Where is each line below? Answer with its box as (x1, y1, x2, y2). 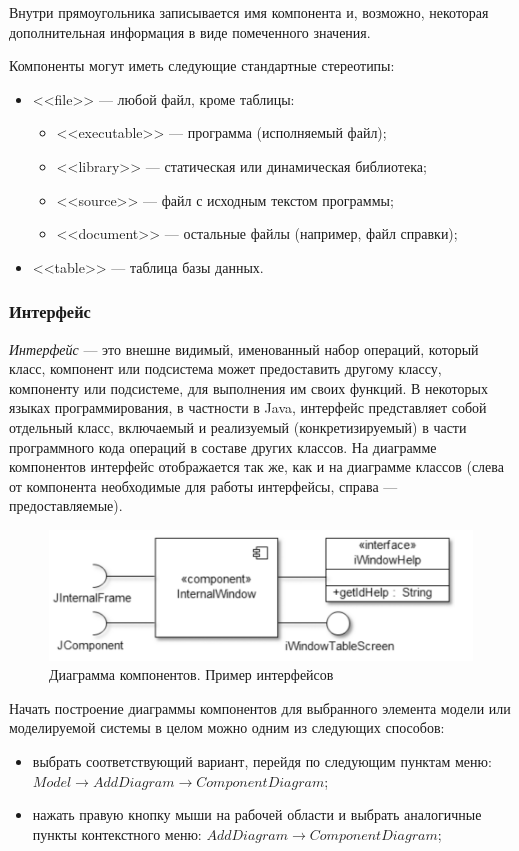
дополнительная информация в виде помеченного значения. (9, 21, 371, 42)
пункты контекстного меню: (32, 823, 202, 844)
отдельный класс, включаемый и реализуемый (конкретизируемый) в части (9, 416, 467, 437)
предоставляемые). (9, 495, 123, 516)
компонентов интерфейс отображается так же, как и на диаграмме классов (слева (9, 456, 504, 477)
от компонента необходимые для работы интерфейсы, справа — (9, 475, 398, 496)
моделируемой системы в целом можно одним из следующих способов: (9, 717, 445, 738)
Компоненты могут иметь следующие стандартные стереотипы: (9, 55, 395, 76)
